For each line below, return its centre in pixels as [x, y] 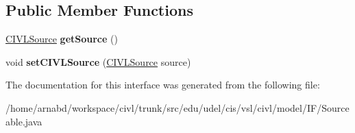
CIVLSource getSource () [62, 39]
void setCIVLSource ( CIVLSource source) [98, 61]
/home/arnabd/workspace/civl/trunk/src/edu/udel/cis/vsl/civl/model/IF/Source [177, 107]
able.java [24, 121]
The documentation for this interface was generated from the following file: [163, 85]
